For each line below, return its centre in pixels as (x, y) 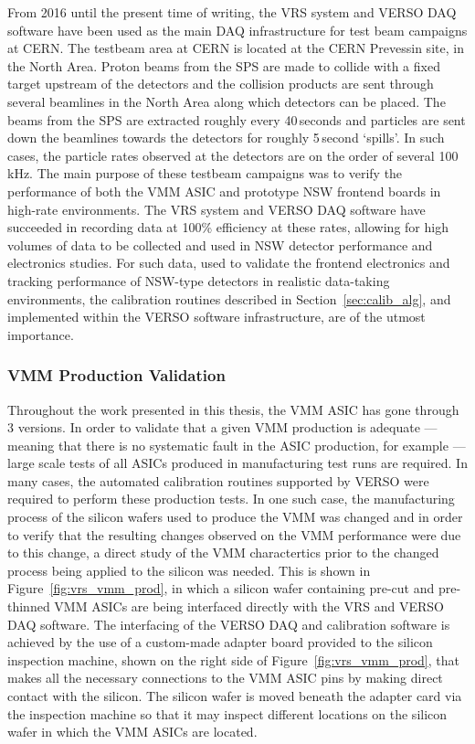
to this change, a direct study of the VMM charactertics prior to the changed (223, 553)
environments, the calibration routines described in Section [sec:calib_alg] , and (229, 298)
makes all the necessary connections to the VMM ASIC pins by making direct (225, 678)
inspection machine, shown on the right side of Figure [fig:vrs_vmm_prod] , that (233, 659)
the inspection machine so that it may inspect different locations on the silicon (227, 713)
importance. (41, 334)
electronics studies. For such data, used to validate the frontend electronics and (229, 263)
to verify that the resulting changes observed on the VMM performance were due (234, 534)
